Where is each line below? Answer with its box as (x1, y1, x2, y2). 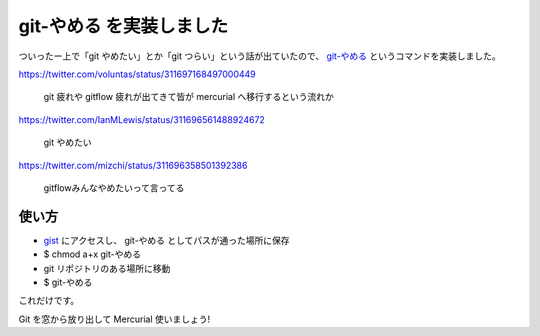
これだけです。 (18, 295, 80, 307)
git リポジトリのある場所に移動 (43, 262, 171, 274)
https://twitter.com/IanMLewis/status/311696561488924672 (18, 113, 265, 125)
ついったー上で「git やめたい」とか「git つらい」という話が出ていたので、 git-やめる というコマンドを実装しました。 (18, 50, 502, 62)
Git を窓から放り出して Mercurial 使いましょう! (18, 313, 211, 325)
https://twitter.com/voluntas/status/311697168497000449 (18, 68, 257, 80)
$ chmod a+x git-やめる (43, 248, 142, 260)
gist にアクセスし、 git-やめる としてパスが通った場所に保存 (43, 234, 290, 246)
